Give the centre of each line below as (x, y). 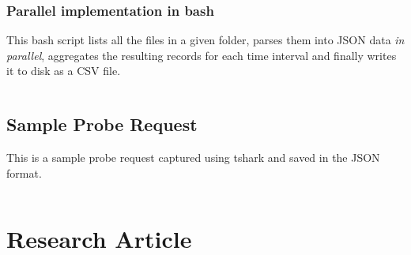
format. (24, 172)
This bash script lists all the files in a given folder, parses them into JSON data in (205, 40)
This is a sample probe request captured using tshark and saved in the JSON (193, 157)
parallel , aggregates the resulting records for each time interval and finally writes (202, 55)
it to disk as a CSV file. (64, 71)
